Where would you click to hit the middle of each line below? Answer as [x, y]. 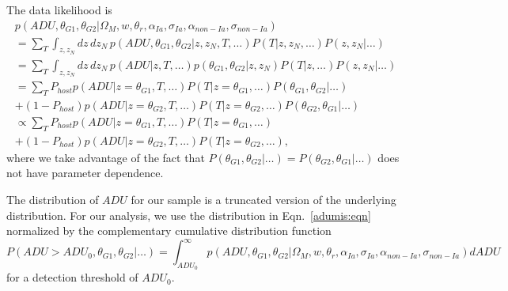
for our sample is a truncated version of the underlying [263, 199]
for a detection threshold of [72, 277]
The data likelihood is [59, 9]
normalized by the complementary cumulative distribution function [169, 231]
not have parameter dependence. [85, 173]
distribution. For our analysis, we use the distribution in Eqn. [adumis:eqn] [189, 215]
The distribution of [53, 199]
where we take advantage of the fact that [106, 157]
